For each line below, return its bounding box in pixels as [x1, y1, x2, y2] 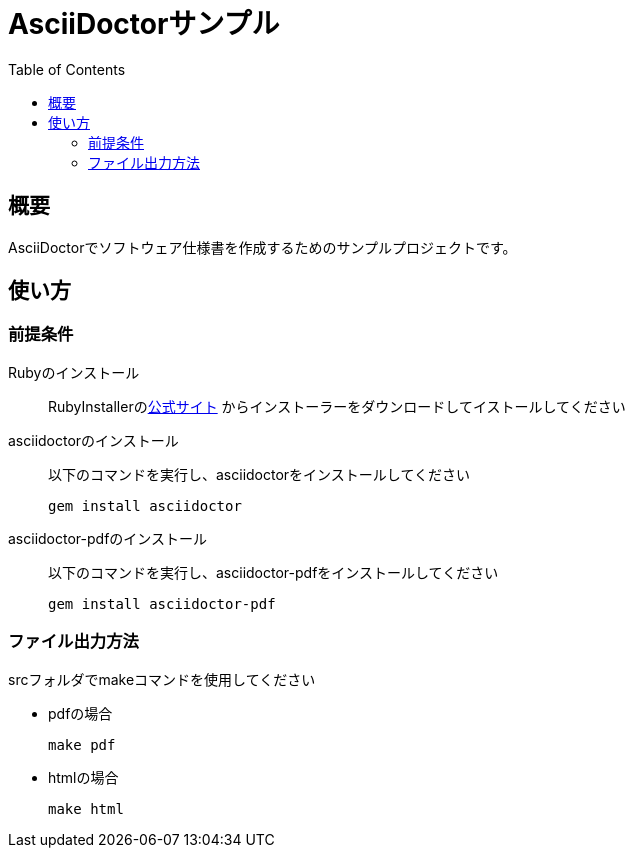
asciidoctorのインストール [8, 431, 179, 449]
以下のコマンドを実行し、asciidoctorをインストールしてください [48, 465, 470, 483]
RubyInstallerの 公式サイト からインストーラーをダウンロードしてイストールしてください [48, 397, 626, 415]
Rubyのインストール [8, 363, 140, 381]
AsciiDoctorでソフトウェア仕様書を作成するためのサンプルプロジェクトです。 [8, 238, 517, 256]
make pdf [48, 736, 116, 753]
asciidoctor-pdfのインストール [8, 529, 208, 547]
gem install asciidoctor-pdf [48, 595, 276, 612]
